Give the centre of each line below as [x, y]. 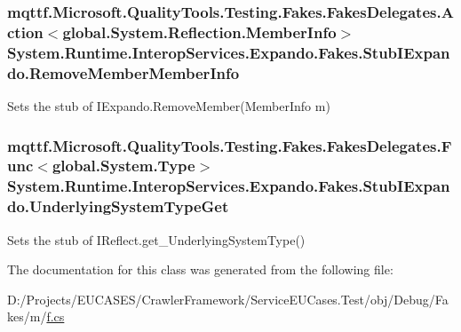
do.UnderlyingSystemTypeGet [118, 206]
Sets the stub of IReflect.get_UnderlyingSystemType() [156, 239]
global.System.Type [123, 166]
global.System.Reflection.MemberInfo [199, 32]
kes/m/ [27, 316]
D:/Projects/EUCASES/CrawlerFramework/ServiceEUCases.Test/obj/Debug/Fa [228, 299]
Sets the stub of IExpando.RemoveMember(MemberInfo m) [169, 105]
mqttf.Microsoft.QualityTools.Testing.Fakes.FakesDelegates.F [230, 145]
